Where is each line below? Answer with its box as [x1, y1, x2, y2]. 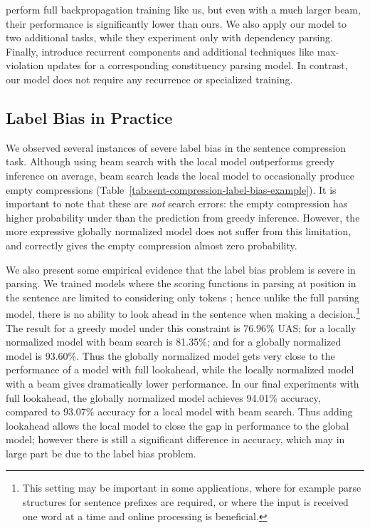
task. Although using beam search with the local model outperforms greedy [6, 154, 335, 169]
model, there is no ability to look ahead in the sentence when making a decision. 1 [6, 304, 361, 321]
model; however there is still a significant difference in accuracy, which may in [6, 432, 345, 447]
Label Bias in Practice [6, 106, 173, 128]
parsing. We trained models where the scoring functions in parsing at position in [6, 276, 356, 291]
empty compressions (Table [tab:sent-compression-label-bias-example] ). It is [6, 182, 337, 197]
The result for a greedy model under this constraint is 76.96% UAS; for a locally [6, 320, 356, 335]
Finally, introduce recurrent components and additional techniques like [6, 43, 314, 58]
